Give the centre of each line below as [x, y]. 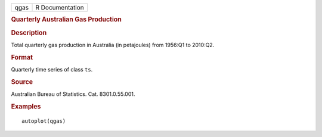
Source [22, 82]
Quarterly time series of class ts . [52, 69]
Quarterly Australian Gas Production [66, 20]
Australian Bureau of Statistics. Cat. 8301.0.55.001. [73, 94]
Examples [26, 106]
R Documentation [60, 7]
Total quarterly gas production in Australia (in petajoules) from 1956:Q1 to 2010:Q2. [113, 45]
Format [22, 57]
